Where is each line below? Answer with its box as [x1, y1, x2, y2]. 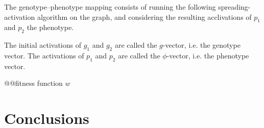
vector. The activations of [4, 50, 84, 60]
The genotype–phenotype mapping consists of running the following [4, 2, 216, 12]
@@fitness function [4, 78, 63, 88]
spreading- [218, 2, 251, 12]
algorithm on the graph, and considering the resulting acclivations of [37, 11, 252, 22]
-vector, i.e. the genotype [162, 40, 241, 50]
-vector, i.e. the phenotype [166, 50, 249, 60]
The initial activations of [4, 40, 81, 50]
